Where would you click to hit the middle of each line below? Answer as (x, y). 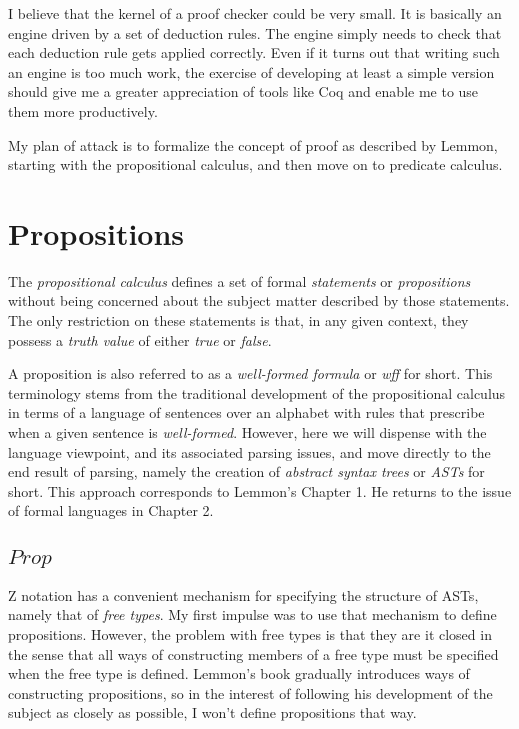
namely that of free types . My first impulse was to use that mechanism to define (252, 614)
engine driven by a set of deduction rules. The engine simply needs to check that (255, 32)
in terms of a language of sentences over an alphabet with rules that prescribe (246, 412)
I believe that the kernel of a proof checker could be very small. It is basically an (255, 13)
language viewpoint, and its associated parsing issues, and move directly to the (249, 451)
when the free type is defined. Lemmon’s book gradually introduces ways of (239, 673)
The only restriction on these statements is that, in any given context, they (238, 320)
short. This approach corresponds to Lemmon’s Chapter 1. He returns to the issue (260, 490)
